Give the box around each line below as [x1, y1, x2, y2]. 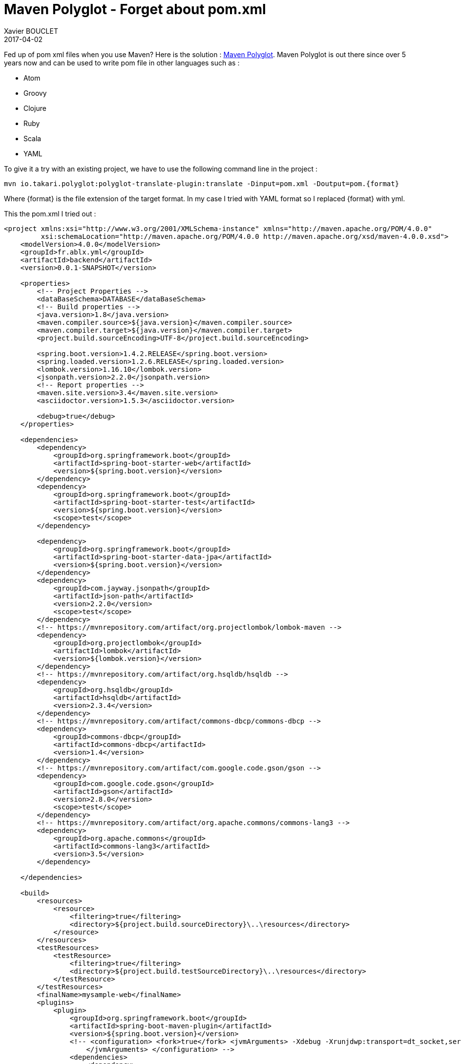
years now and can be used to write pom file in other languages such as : [4, 58, 240, 67]
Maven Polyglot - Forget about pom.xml [4, 1, 266, 18]
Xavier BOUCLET [4, 26, 58, 35]
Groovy [23, 88, 47, 97]
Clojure [23, 104, 46, 112]
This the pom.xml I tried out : [4, 209, 96, 218]
